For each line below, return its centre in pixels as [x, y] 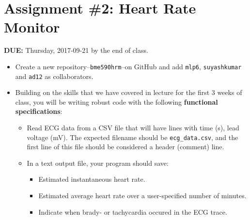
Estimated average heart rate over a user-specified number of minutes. [142, 196]
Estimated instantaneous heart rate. [92, 179]
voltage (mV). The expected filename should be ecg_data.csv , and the [133, 137]
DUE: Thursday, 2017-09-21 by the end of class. [76, 50]
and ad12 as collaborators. [54, 76]
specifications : [39, 111]
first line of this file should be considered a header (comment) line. [125, 147]
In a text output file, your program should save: [98, 163]
